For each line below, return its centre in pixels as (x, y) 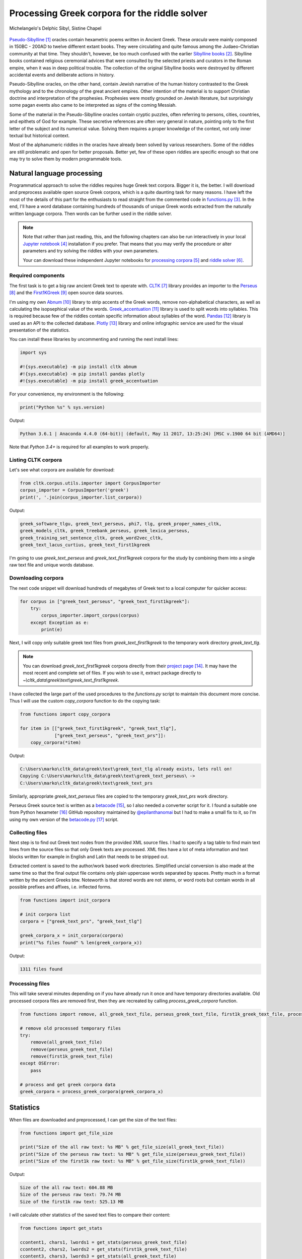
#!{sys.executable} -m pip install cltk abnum (78, 367)
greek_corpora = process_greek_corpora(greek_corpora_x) (92, 1092)
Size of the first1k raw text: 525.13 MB (72, 1202)
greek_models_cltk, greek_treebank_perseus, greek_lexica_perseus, (105, 531)
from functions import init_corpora (65, 900)
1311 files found (41, 969)
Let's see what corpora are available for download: (62, 470)
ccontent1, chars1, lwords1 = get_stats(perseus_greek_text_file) (103, 1242)
